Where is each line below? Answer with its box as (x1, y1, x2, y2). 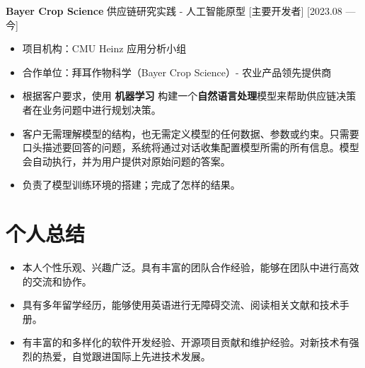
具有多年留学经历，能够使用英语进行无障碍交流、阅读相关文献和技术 (22, 297, 340, 312)
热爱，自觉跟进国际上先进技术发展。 (42, 349, 211, 364)
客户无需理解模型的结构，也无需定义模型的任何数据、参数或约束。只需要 (22, 126, 359, 141)
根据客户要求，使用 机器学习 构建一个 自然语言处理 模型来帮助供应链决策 (22, 88, 357, 103)
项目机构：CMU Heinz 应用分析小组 (22, 41, 187, 56)
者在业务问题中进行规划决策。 (22, 102, 161, 117)
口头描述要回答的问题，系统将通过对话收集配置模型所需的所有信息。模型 (22, 140, 359, 155)
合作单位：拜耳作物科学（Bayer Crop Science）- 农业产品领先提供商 (22, 64, 332, 79)
